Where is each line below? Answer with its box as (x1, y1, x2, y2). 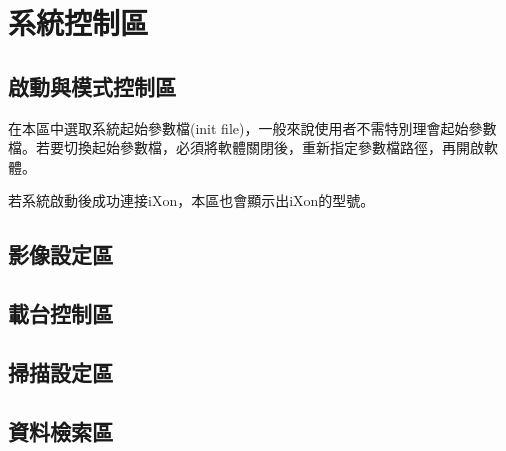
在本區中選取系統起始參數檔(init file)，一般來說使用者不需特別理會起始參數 (8, 117, 497, 138)
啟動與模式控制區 (8, 70, 176, 101)
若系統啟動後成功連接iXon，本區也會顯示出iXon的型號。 (8, 190, 375, 211)
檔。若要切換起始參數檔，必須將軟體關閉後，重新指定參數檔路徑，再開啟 (8, 137, 484, 158)
